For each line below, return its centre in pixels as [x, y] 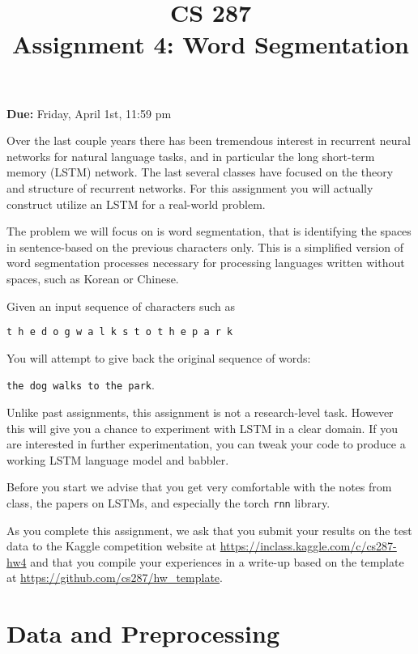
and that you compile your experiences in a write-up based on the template [217, 561]
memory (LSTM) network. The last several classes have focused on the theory [200, 172]
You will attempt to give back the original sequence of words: [159, 357]
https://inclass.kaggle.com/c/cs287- [308, 546]
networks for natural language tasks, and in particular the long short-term [191, 156]
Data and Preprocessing [143, 633]
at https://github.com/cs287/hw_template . [115, 578]
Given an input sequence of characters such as [121, 306]
